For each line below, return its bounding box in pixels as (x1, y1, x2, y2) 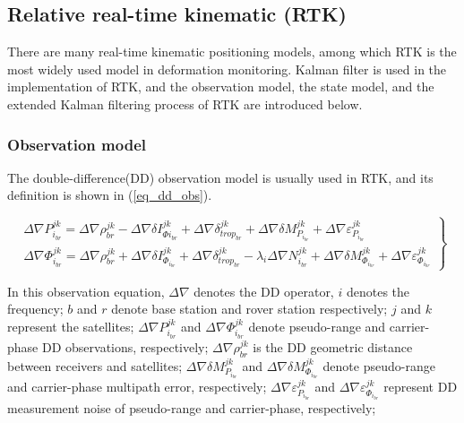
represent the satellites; (7, 316, 134, 335)
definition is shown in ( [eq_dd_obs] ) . (7, 186, 212, 204)
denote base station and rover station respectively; (111, 299, 388, 318)
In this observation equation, (7, 281, 165, 300)
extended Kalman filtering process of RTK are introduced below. (7, 94, 363, 113)
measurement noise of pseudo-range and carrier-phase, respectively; (7, 399, 376, 418)
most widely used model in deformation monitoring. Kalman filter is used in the (7, 59, 447, 78)
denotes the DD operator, (193, 281, 334, 300)
